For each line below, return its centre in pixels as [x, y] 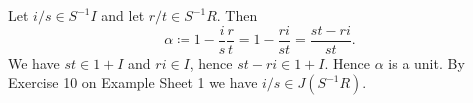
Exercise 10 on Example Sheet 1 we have [133, 82]
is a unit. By [426, 62]
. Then [237, 15]
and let [123, 15]
